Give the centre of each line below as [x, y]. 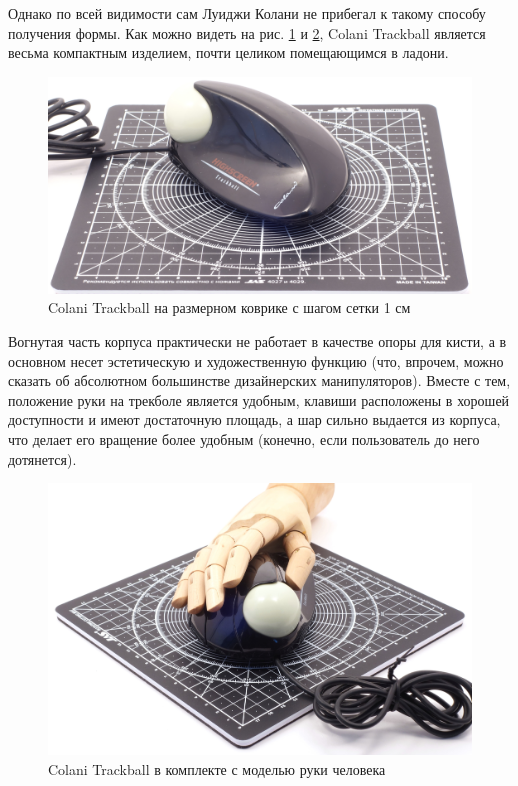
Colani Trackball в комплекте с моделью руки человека [217, 768]
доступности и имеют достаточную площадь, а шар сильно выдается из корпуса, [254, 419]
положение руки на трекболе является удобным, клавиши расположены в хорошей [259, 399]
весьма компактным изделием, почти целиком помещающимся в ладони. [228, 52]
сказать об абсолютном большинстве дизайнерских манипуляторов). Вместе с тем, [259, 380]
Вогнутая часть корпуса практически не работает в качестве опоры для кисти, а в [257, 340]
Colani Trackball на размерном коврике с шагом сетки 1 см [229, 307]
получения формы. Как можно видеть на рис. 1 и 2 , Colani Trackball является [247, 32]
